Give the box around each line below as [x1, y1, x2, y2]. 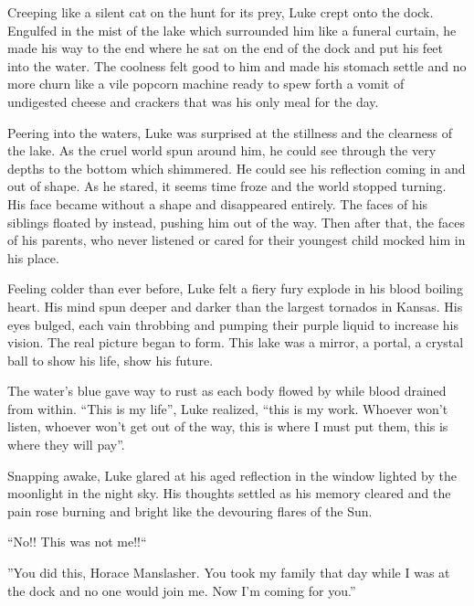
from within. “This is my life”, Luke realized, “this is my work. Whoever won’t [7, 399, 448, 418]
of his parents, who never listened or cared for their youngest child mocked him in [7, 230, 466, 250]
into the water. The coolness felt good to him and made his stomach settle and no [7, 56, 467, 75]
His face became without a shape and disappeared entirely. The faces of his [7, 194, 428, 213]
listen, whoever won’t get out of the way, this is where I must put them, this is [7, 417, 448, 436]
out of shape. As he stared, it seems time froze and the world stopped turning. [7, 176, 447, 196]
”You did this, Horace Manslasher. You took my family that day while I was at [7, 563, 450, 582]
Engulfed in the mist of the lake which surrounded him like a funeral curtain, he [7, 20, 457, 39]
